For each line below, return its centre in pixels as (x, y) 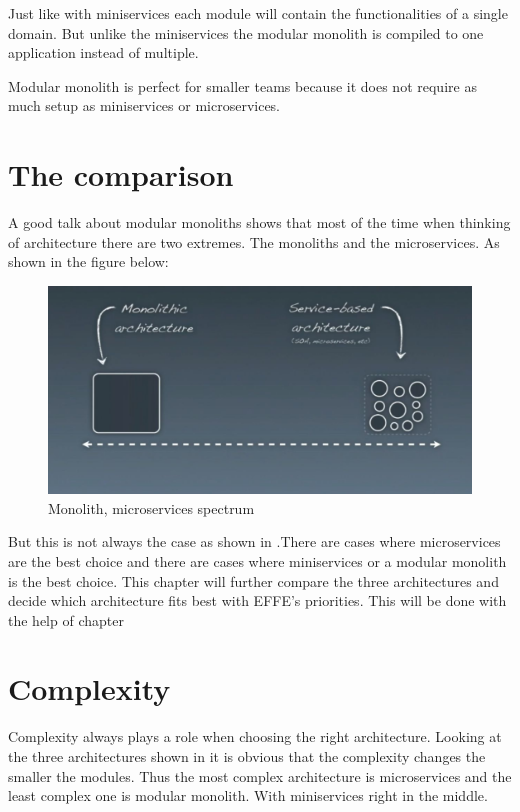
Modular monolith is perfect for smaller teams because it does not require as (242, 85)
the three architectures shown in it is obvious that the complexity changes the (247, 756)
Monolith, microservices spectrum (151, 507)
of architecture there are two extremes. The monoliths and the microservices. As (254, 241)
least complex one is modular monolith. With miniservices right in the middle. (248, 795)
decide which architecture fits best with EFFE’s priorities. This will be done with (257, 600)
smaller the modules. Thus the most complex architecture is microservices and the (260, 775)
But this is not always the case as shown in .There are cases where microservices (254, 541)
